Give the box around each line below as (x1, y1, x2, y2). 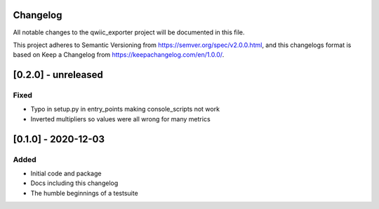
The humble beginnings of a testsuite (30, 189, 138, 197)
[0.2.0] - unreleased (13, 69, 103, 81)
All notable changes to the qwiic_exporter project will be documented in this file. (13, 28, 245, 36)
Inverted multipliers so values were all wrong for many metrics (30, 114, 211, 123)
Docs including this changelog (30, 179, 119, 187)
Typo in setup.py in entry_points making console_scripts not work (30, 105, 220, 114)
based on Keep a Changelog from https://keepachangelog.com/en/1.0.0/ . (13, 50, 225, 59)
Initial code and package (30, 169, 102, 177)
